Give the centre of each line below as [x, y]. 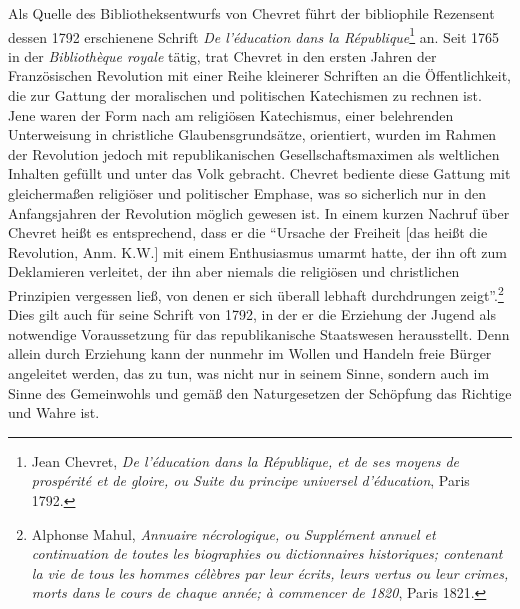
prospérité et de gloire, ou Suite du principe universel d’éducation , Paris [250, 480]
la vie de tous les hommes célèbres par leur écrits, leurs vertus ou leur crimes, [270, 572]
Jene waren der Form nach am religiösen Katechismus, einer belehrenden [231, 114]
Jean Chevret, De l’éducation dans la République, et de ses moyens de [245, 460]
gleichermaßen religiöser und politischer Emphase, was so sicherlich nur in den [247, 193]
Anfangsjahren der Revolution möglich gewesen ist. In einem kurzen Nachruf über [259, 212]
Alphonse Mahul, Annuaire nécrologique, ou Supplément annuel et [233, 533]
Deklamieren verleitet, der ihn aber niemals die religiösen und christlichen [234, 271]
